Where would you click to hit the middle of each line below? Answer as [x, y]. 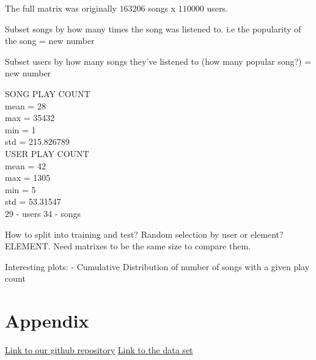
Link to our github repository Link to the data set [99, 350]
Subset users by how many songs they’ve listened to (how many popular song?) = [158, 61]
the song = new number [50, 41]
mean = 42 [25, 165]
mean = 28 [25, 105]
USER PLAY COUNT [47, 153]
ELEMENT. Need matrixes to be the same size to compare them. [128, 246]
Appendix [47, 321]
